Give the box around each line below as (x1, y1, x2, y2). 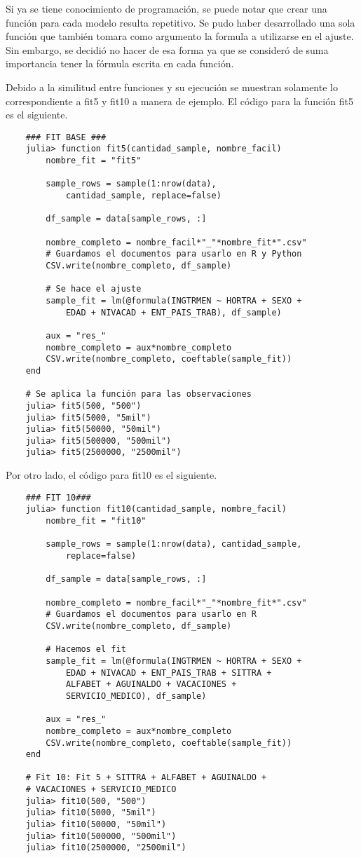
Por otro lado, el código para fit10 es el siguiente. (6, 468, 217, 482)
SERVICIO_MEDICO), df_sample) (65, 690, 207, 701)
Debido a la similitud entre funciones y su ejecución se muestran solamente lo (6, 79, 338, 94)
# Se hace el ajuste (46, 284, 142, 294)
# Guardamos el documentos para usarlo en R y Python (46, 249, 302, 259)
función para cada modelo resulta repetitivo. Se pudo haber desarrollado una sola (6, 15, 355, 29)
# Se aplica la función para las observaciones (25, 389, 252, 400)
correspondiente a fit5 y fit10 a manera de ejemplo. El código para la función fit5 (6, 93, 353, 108)
